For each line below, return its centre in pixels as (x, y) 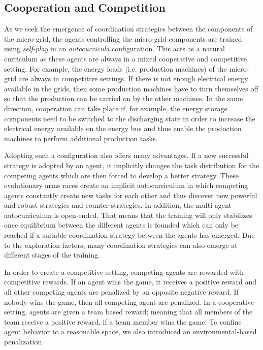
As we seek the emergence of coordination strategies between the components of (128, 29)
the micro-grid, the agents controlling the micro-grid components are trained (123, 38)
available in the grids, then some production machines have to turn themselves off (131, 88)
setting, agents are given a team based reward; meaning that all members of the (128, 312)
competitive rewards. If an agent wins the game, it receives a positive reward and (130, 282)
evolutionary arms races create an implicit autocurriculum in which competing (126, 185)
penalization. (24, 342)
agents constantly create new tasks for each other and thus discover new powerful (131, 195)
